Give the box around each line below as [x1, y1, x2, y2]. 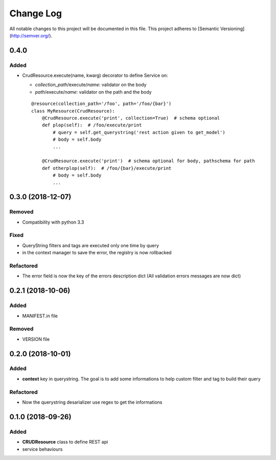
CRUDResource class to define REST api [22, 439, 108, 445]
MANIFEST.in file [22, 313, 58, 319]
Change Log [9, 8, 62, 19]
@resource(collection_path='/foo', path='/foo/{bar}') [31, 101, 172, 107]
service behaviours [22, 446, 63, 452]
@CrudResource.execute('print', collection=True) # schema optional [41, 115, 220, 121]
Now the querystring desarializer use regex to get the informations [22, 399, 163, 405]
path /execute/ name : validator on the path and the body [35, 89, 152, 95]
